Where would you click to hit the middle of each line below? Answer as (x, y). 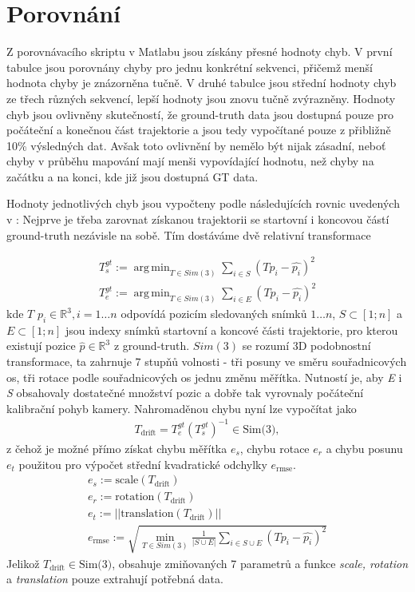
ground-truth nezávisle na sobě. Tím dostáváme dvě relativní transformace (189, 234)
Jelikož (23, 563)
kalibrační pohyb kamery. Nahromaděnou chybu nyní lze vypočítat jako (182, 408)
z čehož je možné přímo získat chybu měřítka (117, 448)
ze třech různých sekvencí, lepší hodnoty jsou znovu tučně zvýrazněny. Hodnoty (201, 98)
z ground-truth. (152, 346)
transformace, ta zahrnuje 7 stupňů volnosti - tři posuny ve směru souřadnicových (207, 362)
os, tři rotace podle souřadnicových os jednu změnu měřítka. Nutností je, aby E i (204, 377)
